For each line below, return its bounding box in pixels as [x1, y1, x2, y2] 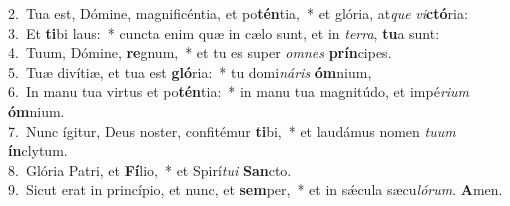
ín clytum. [8, 140, 68, 161]
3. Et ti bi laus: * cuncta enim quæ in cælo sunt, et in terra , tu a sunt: [8, 22, 440, 43]
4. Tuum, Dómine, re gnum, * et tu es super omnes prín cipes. [8, 42, 392, 63]
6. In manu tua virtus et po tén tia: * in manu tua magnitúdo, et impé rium [8, 81, 470, 102]
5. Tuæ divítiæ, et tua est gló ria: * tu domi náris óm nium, [8, 61, 372, 82]
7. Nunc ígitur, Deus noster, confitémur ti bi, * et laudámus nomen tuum [8, 120, 456, 141]
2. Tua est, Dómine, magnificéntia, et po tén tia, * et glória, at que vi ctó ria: [8, 3, 468, 23]
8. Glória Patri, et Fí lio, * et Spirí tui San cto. [8, 159, 292, 180]
